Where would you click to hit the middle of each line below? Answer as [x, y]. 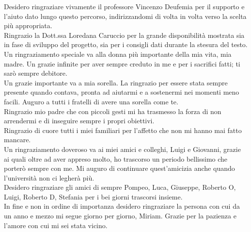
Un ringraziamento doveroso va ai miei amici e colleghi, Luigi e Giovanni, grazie [122, 149]
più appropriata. [28, 25]
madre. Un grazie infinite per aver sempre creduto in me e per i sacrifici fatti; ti [122, 63]
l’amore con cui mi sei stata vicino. [56, 225]
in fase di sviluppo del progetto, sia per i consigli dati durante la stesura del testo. [126, 44]
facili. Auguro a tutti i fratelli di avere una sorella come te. [91, 101]
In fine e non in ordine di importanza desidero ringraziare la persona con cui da [122, 206]
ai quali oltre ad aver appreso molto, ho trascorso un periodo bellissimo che [116, 158]
